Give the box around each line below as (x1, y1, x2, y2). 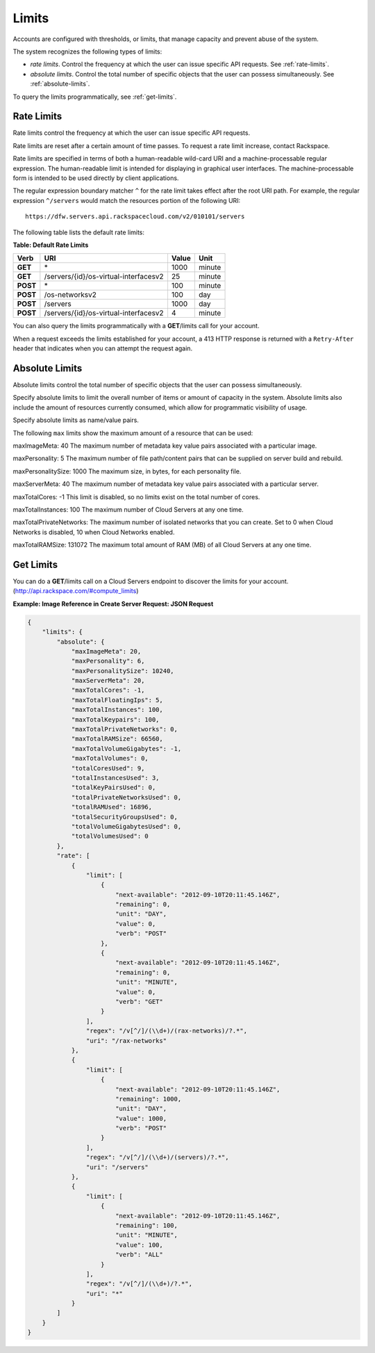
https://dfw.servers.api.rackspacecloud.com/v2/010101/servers (25, 213, 245, 220)
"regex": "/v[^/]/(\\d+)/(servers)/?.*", (85, 1153, 229, 1161)
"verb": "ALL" (115, 1251, 163, 1258)
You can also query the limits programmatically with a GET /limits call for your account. (12, 322, 260, 330)
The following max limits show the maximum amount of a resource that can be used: (12, 428, 253, 437)
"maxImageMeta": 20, (71, 647, 142, 655)
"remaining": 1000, (115, 1095, 182, 1103)
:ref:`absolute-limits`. (30, 80, 90, 88)
